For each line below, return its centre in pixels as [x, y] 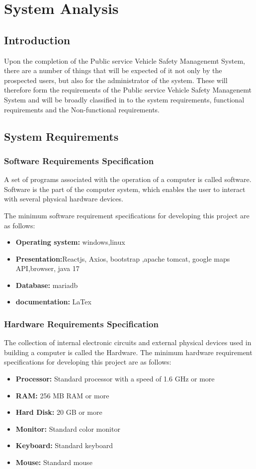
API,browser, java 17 [47, 268]
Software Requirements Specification [79, 160]
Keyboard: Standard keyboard [64, 445]
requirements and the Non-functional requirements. [82, 109]
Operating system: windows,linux [70, 242]
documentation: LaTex [53, 302]
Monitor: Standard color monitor [68, 428]
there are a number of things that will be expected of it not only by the [113, 70]
